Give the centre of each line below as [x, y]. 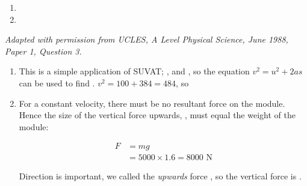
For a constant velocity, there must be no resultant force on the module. [152, 103]
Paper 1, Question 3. [43, 51]
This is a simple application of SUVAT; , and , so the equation [134, 71]
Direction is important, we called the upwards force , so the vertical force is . [160, 176]
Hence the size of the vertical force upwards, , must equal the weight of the [157, 115]
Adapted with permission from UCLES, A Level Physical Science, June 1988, [147, 39]
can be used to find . [57, 82]
